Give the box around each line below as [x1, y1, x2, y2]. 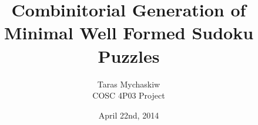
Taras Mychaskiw [97, 77, 160, 90]
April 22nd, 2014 [98, 109, 159, 121]
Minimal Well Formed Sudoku [4, 21, 254, 45]
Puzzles [98, 43, 160, 67]
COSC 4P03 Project [92, 89, 165, 102]
